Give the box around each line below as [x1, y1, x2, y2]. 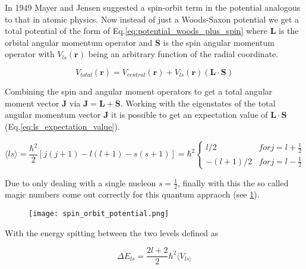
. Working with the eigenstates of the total [120, 96, 276, 109]
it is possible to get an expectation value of [111, 108, 268, 121]
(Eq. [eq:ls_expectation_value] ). [5, 120, 120, 132]
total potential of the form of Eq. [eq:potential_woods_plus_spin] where [5, 24, 267, 37]
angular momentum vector [5, 108, 101, 121]
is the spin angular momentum [163, 36, 275, 48]
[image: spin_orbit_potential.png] [29, 209, 169, 218]
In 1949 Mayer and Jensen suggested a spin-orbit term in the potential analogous [5, 1, 301, 13]
